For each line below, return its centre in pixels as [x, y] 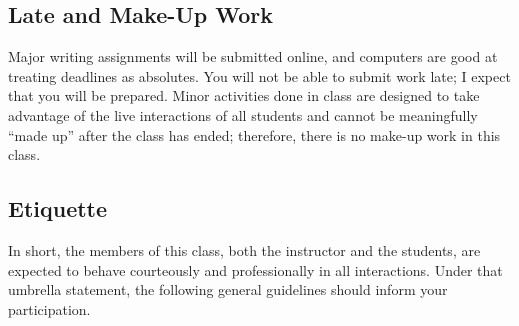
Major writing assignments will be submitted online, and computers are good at [253, 56]
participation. [49, 308]
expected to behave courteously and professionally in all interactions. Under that [255, 269]
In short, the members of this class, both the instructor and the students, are [244, 249]
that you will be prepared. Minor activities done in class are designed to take [244, 95]
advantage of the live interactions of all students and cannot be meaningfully [243, 114]
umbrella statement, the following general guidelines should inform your [228, 289]
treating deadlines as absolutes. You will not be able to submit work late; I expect [259, 75]
